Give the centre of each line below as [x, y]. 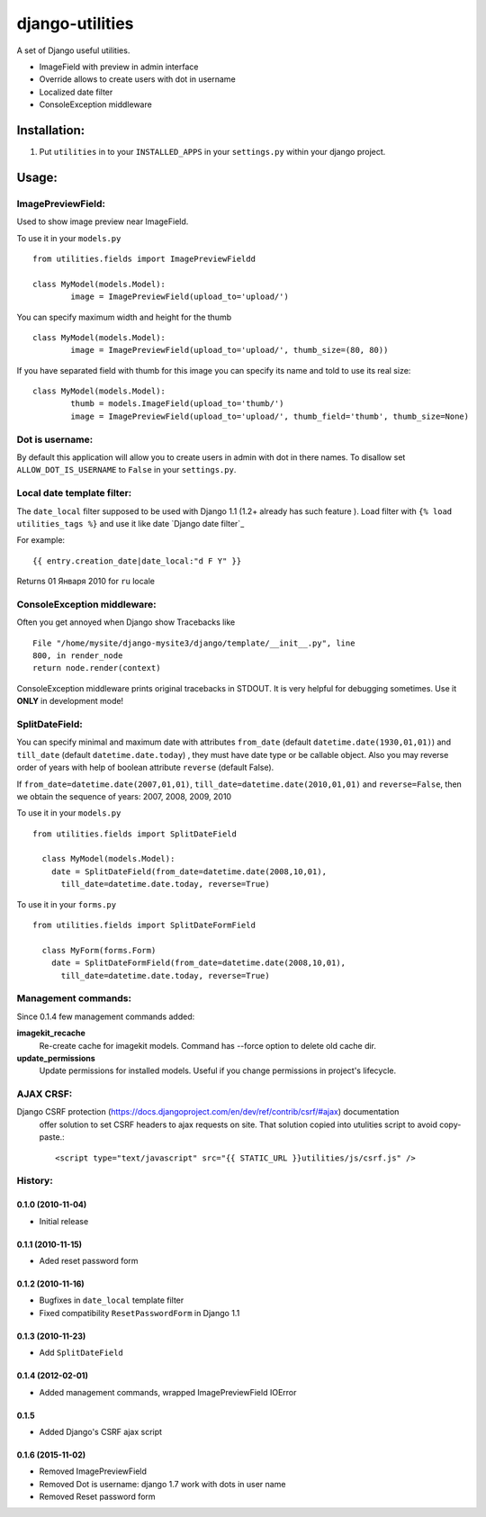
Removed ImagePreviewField [93, 1471]
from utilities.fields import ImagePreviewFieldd [144, 258]
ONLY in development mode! [70, 701]
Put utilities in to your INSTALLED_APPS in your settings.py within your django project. [212, 152]
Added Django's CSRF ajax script [100, 1431]
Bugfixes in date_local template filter [112, 1300]
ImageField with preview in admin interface [119, 67]
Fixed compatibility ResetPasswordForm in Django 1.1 [139, 1313]
